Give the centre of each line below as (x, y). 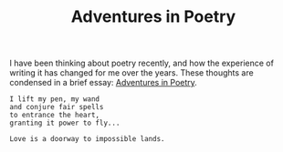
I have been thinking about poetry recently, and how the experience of (141, 63)
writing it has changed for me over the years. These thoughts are (131, 73)
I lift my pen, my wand (55, 99)
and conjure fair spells (57, 107)
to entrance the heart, (55, 116)
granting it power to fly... (65, 123)
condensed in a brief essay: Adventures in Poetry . (104, 83)
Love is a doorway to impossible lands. (88, 139)
